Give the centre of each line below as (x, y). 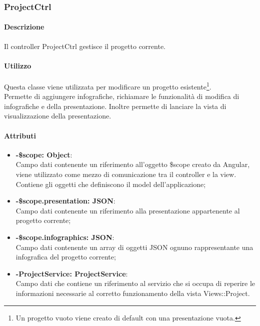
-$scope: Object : (44, 154)
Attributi (20, 135)
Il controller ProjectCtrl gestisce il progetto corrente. (85, 46)
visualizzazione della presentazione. (58, 116)
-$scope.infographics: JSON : (65, 237)
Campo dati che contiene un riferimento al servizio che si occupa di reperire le (135, 283)
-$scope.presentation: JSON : (65, 201)
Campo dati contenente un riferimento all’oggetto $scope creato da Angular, (133, 164)
